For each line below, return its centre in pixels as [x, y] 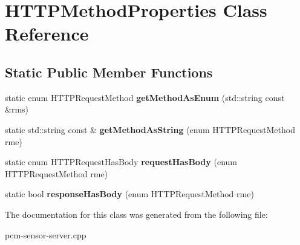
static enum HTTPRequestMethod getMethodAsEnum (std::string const [145, 97]
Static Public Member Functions [109, 72]
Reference [47, 34]
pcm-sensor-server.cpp [46, 234]
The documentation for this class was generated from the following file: [136, 214]
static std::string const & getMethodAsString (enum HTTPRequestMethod [150, 129]
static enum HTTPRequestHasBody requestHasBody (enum [121, 162]
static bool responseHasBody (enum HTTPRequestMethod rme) [129, 194]
